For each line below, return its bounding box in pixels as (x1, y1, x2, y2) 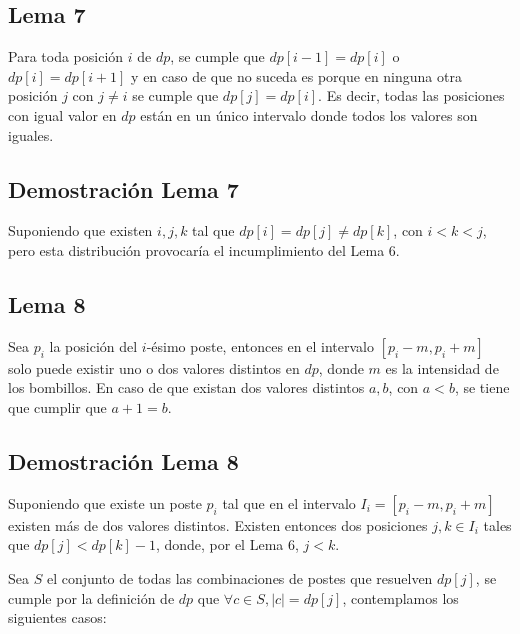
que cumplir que (8, 396, 107, 417)
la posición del (49, 335, 138, 356)
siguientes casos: (8, 607, 107, 628)
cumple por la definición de (8, 587, 175, 608)
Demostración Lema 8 (8, 445, 239, 476)
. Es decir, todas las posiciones (318, 85, 505, 106)
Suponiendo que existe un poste (8, 492, 202, 513)
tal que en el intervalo (222, 492, 356, 513)
